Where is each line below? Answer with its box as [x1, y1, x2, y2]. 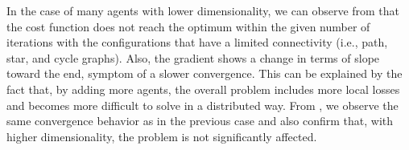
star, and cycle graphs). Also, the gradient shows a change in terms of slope [6, 49, 380, 66]
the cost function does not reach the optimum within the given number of [6, 18, 370, 34]
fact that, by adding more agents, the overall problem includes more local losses [6, 80, 400, 97]
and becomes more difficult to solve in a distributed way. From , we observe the [6, 96, 399, 113]
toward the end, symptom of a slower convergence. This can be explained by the [6, 65, 403, 82]
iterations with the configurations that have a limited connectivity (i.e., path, [6, 34, 388, 51]
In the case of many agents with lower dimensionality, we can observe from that [6, 2, 400, 18]
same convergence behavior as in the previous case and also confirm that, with [6, 112, 394, 129]
